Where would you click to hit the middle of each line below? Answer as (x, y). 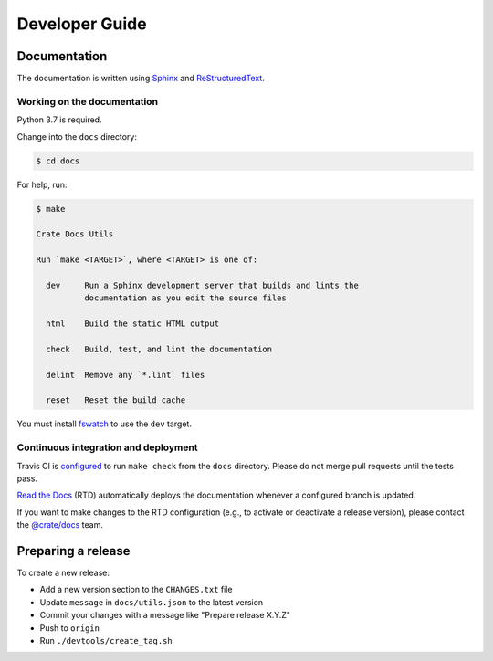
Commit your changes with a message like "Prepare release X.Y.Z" (165, 615)
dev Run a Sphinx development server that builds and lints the (203, 285)
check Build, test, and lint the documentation (159, 349)
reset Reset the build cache (116, 400)
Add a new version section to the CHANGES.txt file (136, 590)
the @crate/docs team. (60, 525)
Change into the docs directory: (77, 136)
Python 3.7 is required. (59, 120)
